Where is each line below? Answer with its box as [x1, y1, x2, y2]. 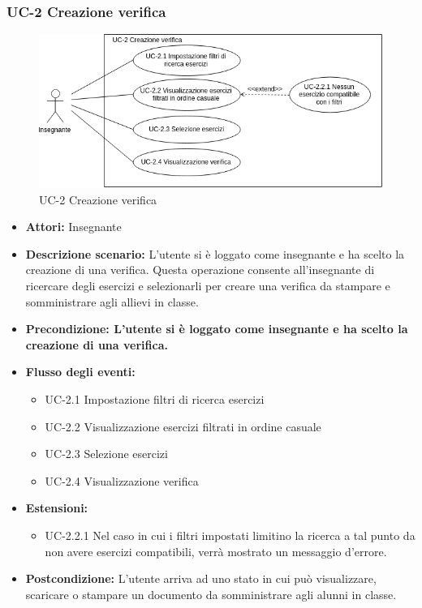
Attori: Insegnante [25, 218, 122, 235]
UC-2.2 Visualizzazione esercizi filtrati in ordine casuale [45, 417, 321, 435]
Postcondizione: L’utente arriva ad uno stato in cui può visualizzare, [25, 570, 377, 587]
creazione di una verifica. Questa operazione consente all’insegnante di [25, 261, 375, 278]
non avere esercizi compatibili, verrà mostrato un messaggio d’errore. [45, 542, 387, 559]
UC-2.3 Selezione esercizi [45, 445, 168, 462]
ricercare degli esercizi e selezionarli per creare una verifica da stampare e [25, 277, 390, 294]
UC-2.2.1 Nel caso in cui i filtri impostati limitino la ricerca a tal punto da [45, 526, 416, 543]
